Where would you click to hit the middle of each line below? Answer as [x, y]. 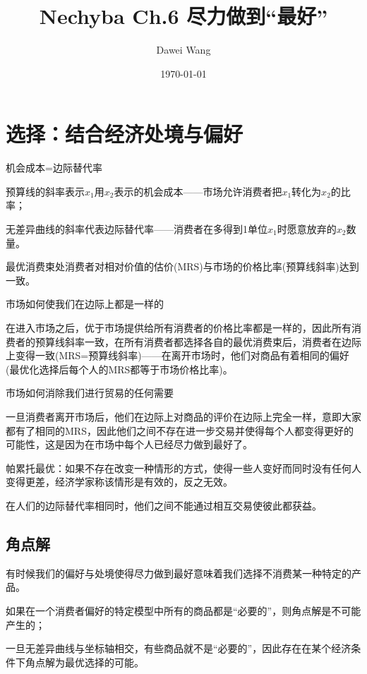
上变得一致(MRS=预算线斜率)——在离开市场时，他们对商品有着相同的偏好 [178, 355]
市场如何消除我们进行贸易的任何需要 [90, 393]
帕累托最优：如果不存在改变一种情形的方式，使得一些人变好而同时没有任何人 [183, 468]
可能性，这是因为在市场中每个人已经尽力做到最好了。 [129, 444]
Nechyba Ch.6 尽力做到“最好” [183, 16]
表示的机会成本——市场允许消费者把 [198, 191]
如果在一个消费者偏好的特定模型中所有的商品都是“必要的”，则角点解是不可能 [183, 610]
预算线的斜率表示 [45, 191]
